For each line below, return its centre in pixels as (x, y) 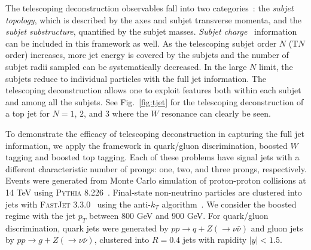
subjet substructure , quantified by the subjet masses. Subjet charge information (151, 31)
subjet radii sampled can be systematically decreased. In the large (126, 66)
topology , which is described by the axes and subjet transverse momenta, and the (153, 19)
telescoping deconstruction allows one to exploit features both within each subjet (153, 90)
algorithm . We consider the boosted (229, 204)
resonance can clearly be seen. (216, 113)
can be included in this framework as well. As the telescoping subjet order (141, 43)
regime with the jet (41, 216)
